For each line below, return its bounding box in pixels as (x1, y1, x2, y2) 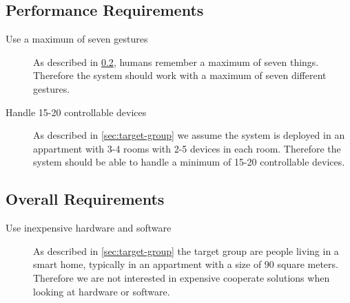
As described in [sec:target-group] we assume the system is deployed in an (33, 128, 345, 142)
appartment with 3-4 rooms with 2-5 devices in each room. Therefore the (33, 141, 341, 155)
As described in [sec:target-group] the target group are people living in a (33, 243, 339, 258)
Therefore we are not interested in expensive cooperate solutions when (33, 270, 330, 284)
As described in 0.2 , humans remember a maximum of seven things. (33, 54, 319, 69)
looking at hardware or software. (33, 284, 170, 298)
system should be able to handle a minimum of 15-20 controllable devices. (33, 155, 345, 169)
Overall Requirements (6, 188, 165, 210)
